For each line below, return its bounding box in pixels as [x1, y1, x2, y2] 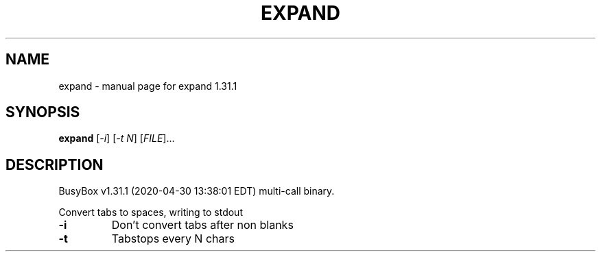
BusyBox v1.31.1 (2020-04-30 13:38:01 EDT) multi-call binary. [58, 185, 335, 197]
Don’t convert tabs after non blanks [111, 218, 294, 232]
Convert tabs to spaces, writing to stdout [58, 206, 243, 219]
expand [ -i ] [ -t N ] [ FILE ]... [58, 132, 175, 145]
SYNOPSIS [5, 103, 80, 121]
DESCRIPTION [5, 156, 104, 173]
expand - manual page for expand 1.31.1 [58, 79, 237, 92]
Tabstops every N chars [111, 232, 235, 246]
